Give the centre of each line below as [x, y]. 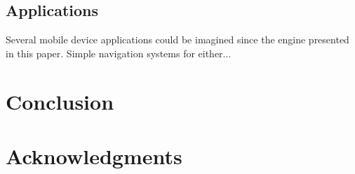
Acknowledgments [94, 155]
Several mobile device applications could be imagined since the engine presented [177, 39]
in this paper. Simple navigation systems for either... [119, 53]
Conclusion [60, 101]
